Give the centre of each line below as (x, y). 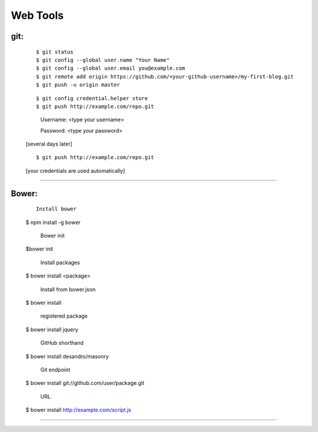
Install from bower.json (68, 289)
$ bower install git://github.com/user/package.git (85, 383)
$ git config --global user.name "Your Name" (103, 60)
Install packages (60, 262)
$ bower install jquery (52, 329)
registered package (64, 316)
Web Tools (37, 15)
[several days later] (49, 144)
